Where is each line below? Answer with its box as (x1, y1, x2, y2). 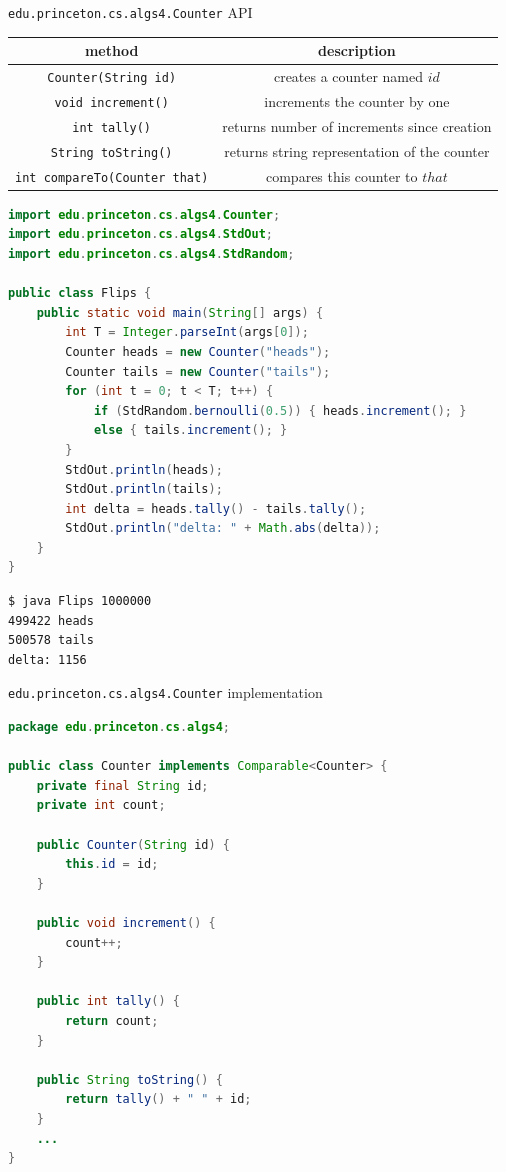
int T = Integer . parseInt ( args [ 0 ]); (65, 325, 309, 340)
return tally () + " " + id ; (65, 1092, 252, 1107)
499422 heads (8, 613, 94, 628)
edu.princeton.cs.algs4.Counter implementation (8, 682, 323, 703)
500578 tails (8, 633, 94, 648)
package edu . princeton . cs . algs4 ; (8, 720, 231, 735)
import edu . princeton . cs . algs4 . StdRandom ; (8, 246, 295, 261)
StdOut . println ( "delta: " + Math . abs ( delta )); (65, 521, 381, 536)
